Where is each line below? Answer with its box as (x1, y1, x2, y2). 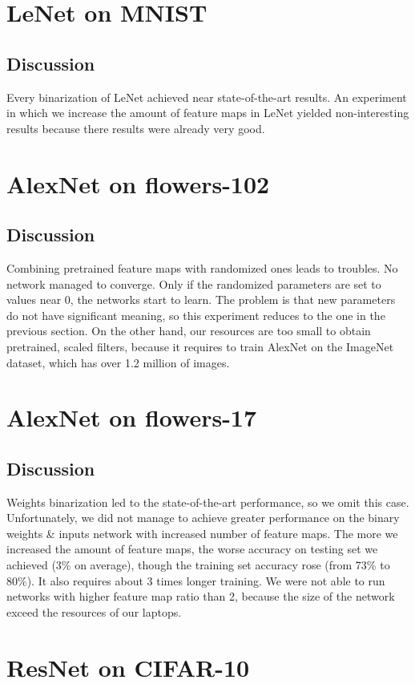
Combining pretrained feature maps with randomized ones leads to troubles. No (6, 259, 398, 276)
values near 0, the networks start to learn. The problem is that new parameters (6, 291, 396, 308)
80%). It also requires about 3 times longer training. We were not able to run (6, 572, 385, 589)
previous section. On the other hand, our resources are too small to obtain (6, 322, 371, 339)
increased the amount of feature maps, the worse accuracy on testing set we (6, 540, 378, 557)
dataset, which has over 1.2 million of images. (6, 354, 230, 370)
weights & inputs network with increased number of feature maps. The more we (6, 524, 398, 541)
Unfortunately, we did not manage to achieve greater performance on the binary (6, 509, 400, 526)
